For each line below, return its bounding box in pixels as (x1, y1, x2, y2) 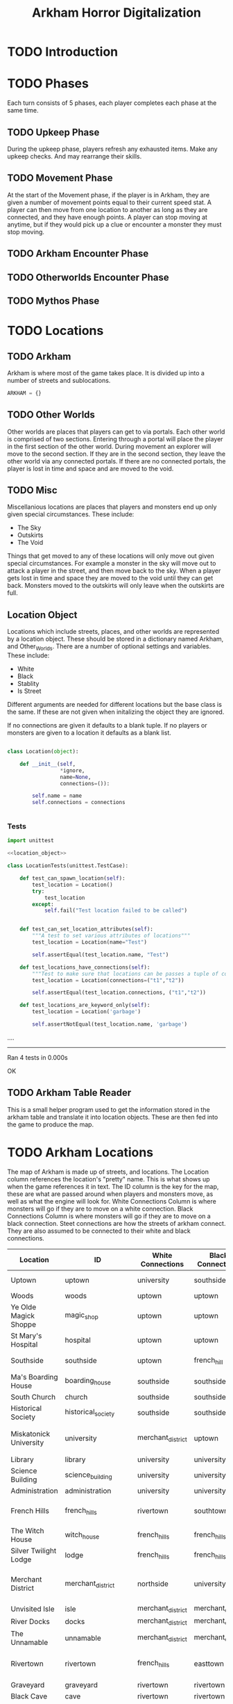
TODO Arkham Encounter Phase (7, 248, 149, 260)
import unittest (7, 837, 54, 844)
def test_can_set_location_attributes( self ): (19, 926, 154, 933)
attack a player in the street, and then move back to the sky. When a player (7, 566, 221, 575)
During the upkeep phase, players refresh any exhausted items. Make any (7, 145, 218, 153)
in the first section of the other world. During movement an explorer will (7, 442, 212, 450)
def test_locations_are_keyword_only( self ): (19, 1002, 150, 1009)
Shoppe (10, 1319, 37, 1329)
